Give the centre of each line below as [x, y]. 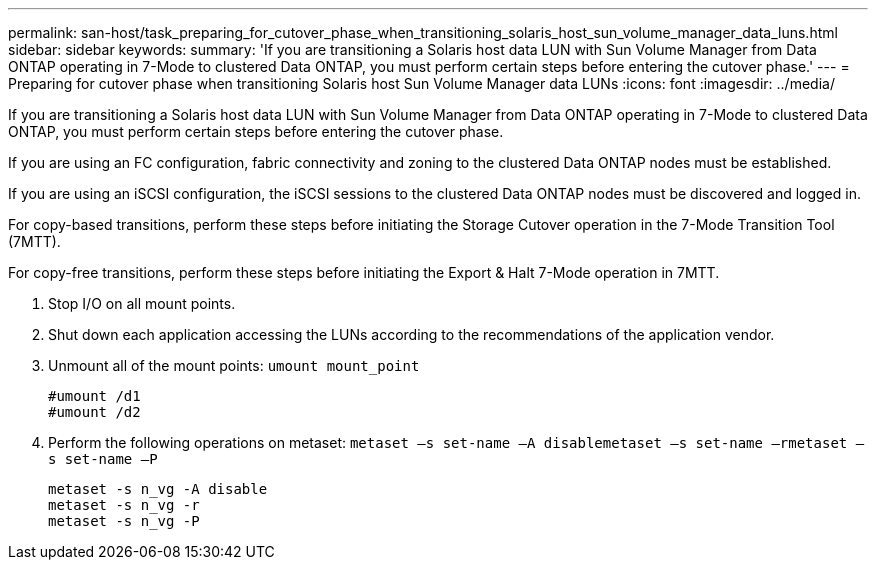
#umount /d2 [94, 412]
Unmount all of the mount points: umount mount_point [234, 365]
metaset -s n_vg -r [124, 505]
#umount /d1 [94, 396]
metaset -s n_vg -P [124, 521]
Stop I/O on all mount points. [142, 303]
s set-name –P [103, 459]
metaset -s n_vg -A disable [158, 489]
